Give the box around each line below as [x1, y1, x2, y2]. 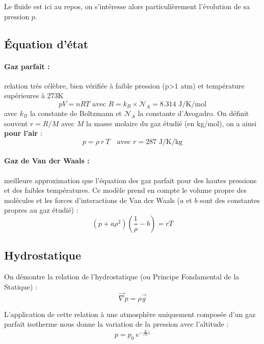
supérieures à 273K [4, 90, 64, 101]
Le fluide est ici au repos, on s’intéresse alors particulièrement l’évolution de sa [4, 1, 250, 11]
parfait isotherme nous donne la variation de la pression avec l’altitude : [4, 319, 229, 329]
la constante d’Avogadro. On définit [138, 107, 249, 118]
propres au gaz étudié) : [4, 205, 78, 215]
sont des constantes [200, 194, 260, 205]
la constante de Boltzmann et [30, 107, 122, 118]
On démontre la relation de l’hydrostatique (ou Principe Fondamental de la [4, 271, 240, 282]
